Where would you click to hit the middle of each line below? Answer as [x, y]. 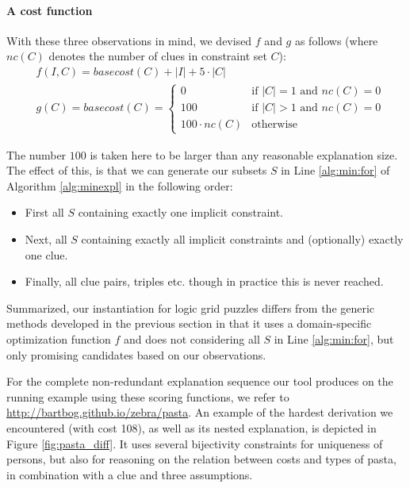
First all [44, 212]
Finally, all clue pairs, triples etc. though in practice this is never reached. [204, 281]
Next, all [46, 239]
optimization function [59, 338]
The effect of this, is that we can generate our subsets [137, 170]
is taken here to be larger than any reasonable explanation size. [244, 154]
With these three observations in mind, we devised [129, 40]
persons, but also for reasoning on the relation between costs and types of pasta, [201, 459]
